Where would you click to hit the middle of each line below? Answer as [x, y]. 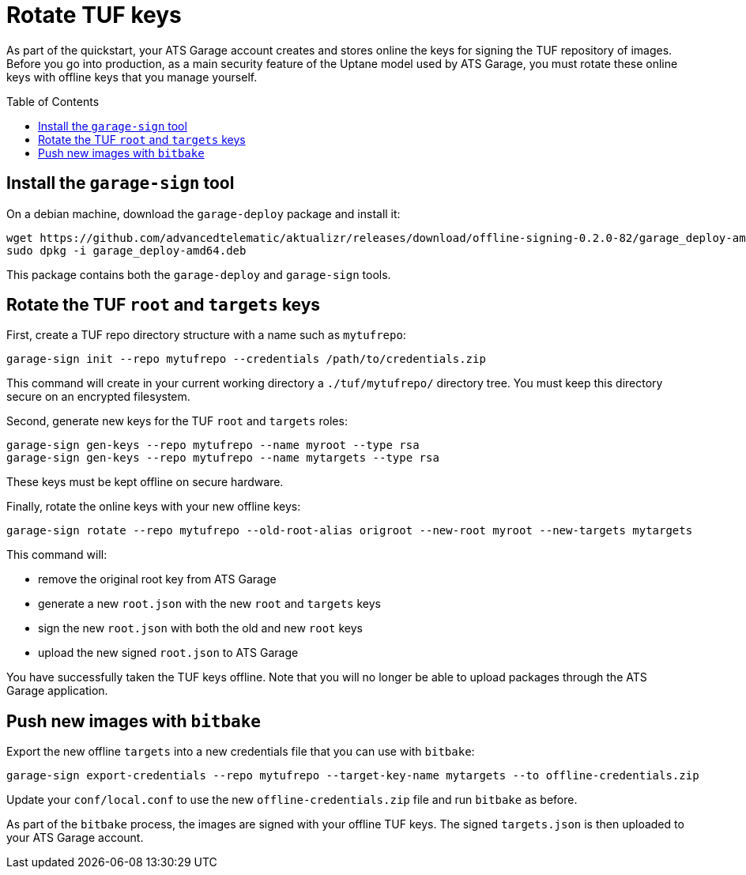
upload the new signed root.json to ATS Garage [168, 653]
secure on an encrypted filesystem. [98, 397]
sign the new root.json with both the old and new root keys [200, 628]
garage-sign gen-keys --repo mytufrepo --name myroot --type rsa [213, 445]
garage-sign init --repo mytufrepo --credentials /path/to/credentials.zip [246, 359]
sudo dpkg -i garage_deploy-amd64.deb [126, 250]
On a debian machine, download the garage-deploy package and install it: [203, 213]
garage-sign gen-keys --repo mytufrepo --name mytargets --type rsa [223, 458]
